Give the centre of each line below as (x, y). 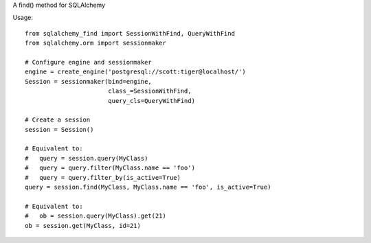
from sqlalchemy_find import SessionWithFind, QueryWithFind (130, 33)
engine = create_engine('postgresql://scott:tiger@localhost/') (136, 72)
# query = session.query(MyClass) (87, 158)
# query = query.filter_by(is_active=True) (103, 177)
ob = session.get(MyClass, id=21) (83, 225)
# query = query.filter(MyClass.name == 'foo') (110, 168)
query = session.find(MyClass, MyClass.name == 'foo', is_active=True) (148, 187)
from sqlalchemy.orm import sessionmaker (95, 43)
